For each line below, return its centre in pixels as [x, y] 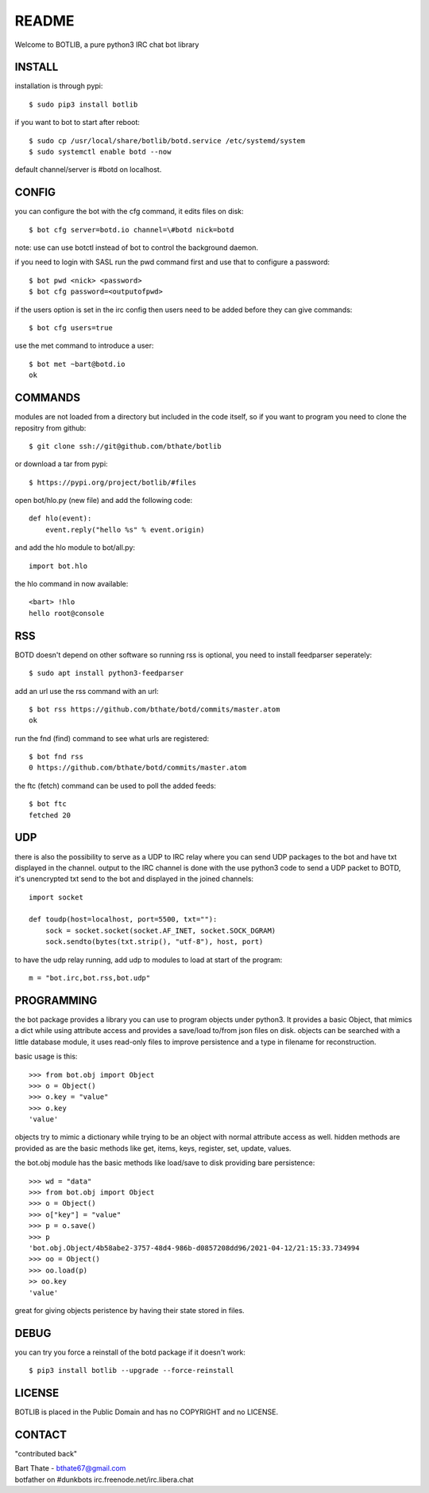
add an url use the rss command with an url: [87, 691]
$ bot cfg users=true [71, 328]
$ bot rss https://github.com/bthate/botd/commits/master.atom [155, 709]
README [44, 21]
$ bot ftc [48, 804]
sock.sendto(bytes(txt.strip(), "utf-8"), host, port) [154, 942]
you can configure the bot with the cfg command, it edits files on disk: [129, 212]
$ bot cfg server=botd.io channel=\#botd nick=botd [131, 230]
